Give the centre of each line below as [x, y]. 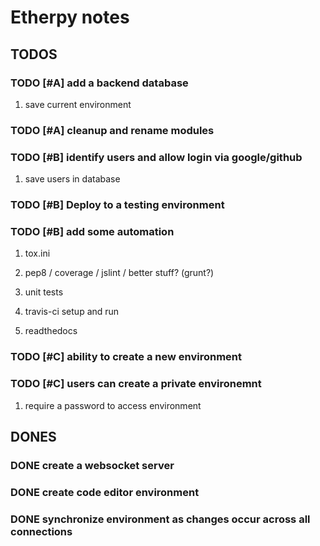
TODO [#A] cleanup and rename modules [112, 130]
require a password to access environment [113, 405]
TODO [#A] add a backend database [99, 83]
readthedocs [51, 331]
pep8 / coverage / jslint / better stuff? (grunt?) [119, 273]
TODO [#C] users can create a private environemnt [136, 384]
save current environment [78, 104]
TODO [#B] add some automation [92, 231]
